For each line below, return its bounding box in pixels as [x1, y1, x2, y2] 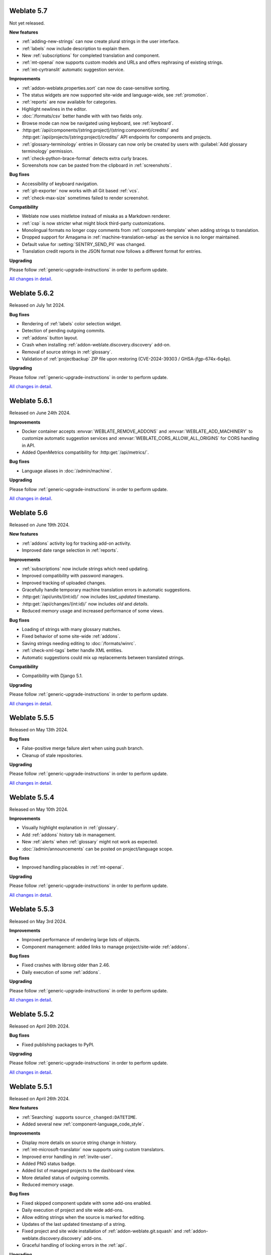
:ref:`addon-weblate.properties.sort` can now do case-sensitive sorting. [22, 85, 171, 91]
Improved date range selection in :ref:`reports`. [22, 547, 119, 553]
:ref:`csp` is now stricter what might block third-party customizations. [22, 220, 166, 226]
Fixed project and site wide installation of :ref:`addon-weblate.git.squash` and [22, 1228, 182, 1234]
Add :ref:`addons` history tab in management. [22, 831, 116, 838]
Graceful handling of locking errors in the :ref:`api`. [22, 1242, 127, 1248]
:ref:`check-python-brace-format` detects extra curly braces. [22, 155, 149, 161]
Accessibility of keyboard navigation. [22, 181, 98, 187]
